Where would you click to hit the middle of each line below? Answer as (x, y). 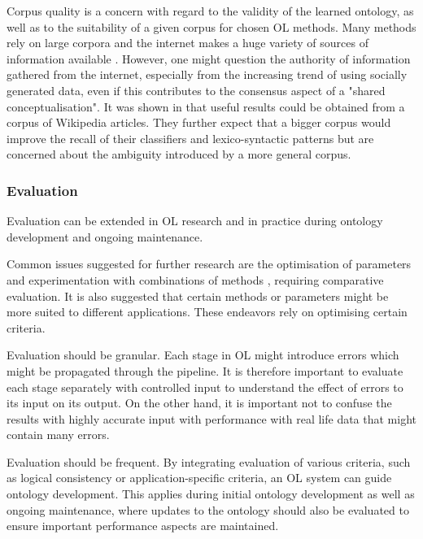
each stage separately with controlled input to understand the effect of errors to (205, 387)
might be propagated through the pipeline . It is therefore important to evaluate (205, 370)
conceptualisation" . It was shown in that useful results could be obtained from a (206, 106)
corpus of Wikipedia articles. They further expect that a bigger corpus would (199, 122)
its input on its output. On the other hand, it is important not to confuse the (199, 403)
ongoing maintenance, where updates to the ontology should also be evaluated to (208, 509)
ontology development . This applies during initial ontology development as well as (211, 494)
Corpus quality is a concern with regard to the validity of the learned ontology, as (210, 11)
